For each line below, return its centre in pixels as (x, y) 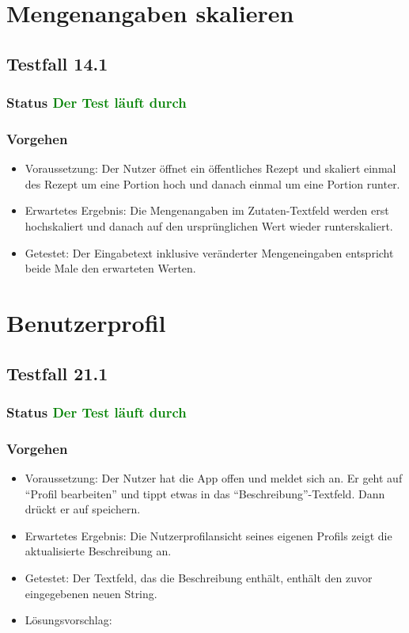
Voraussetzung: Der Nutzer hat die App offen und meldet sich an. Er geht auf (214, 478)
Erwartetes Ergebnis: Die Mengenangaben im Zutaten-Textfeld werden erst (207, 210)
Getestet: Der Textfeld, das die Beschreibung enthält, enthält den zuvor (199, 577)
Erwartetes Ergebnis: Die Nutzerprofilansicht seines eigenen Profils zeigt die (208, 535)
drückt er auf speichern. (83, 509)
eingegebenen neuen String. (91, 593)
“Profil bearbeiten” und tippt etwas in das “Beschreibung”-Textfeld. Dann (205, 493)
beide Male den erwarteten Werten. (110, 268)
